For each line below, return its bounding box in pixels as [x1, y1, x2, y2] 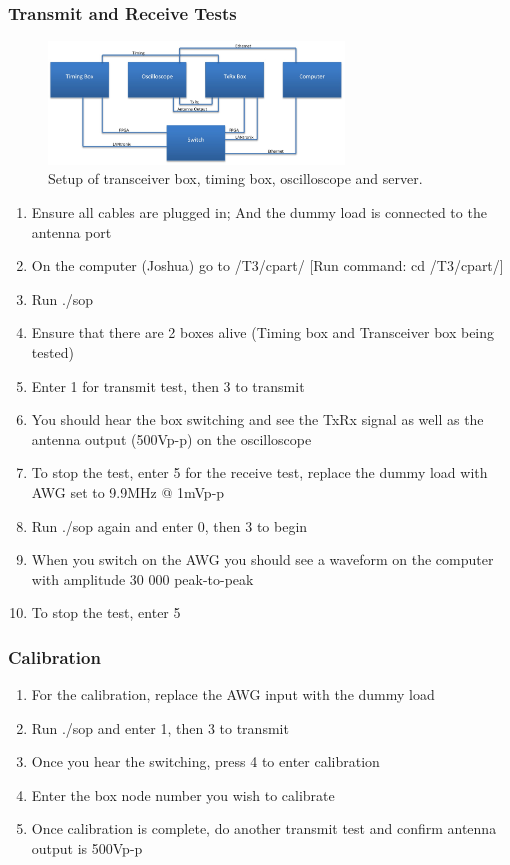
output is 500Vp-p [31, 838, 143, 859]
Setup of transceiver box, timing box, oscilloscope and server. [48, 168, 423, 189]
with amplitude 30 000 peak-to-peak [31, 568, 254, 589]
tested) [31, 341, 74, 362]
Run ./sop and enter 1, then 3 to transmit [31, 717, 289, 738]
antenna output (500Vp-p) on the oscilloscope [31, 428, 312, 449]
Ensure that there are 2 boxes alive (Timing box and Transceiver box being [31, 322, 495, 343]
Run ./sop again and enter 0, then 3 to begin [31, 515, 308, 536]
